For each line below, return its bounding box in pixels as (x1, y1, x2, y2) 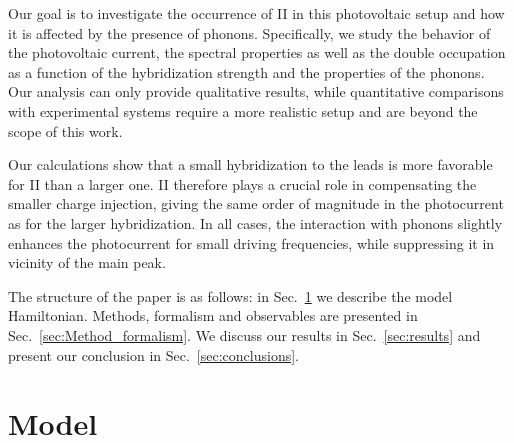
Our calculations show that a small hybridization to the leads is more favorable (8, 154, 493, 175)
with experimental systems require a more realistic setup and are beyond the (8, 100, 478, 121)
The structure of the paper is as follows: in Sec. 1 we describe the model (8, 285, 453, 306)
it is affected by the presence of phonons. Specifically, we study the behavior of (8, 22, 491, 43)
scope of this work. (8, 120, 123, 141)
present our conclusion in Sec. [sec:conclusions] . (8, 344, 299, 365)
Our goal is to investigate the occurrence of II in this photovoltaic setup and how (8, 3, 505, 23)
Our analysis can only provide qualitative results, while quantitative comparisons (8, 81, 504, 102)
